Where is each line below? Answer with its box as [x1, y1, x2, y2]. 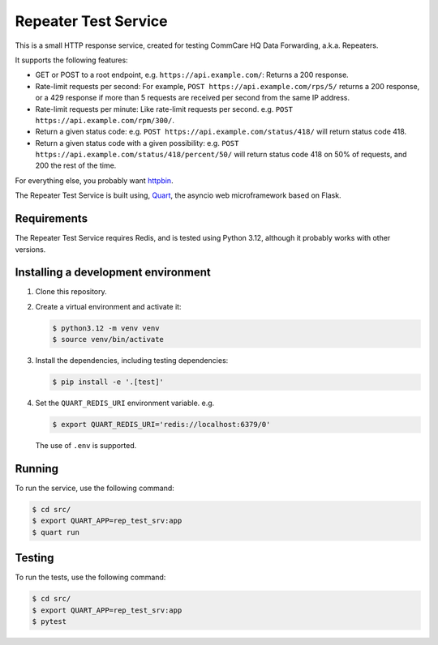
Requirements [15, 211, 88, 226]
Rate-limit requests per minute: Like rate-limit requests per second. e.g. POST [35, 104, 294, 113]
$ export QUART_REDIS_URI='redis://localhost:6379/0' [52, 420, 271, 429]
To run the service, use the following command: [15, 483, 174, 493]
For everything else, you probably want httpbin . [15, 175, 174, 186]
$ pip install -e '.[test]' [52, 378, 164, 387]
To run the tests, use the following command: [15, 572, 166, 583]
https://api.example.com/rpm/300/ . [35, 115, 174, 125]
